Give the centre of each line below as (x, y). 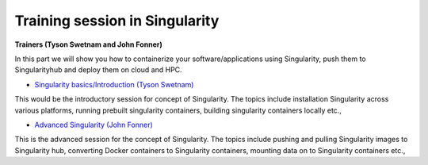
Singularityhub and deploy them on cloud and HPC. (98, 70)
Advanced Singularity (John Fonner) (94, 125)
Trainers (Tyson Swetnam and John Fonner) (88, 44)
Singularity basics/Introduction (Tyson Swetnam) (114, 84)
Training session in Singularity (117, 21)
